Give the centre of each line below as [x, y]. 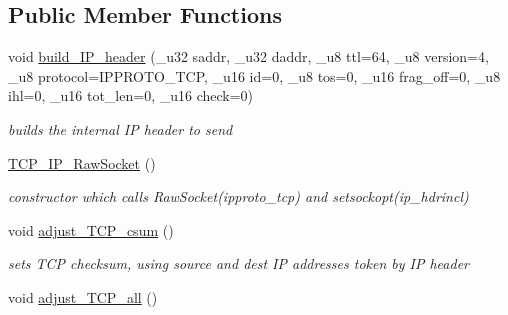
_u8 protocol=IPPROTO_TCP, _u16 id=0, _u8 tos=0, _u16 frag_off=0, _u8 [254, 75]
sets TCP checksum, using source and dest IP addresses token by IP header [239, 263]
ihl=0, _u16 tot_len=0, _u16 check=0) [131, 95]
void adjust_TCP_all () [83, 296]
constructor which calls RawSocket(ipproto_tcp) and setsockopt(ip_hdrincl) [238, 196]
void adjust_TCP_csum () [91, 229]
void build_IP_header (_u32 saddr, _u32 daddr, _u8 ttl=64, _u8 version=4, [248, 56]
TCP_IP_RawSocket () [82, 162]
